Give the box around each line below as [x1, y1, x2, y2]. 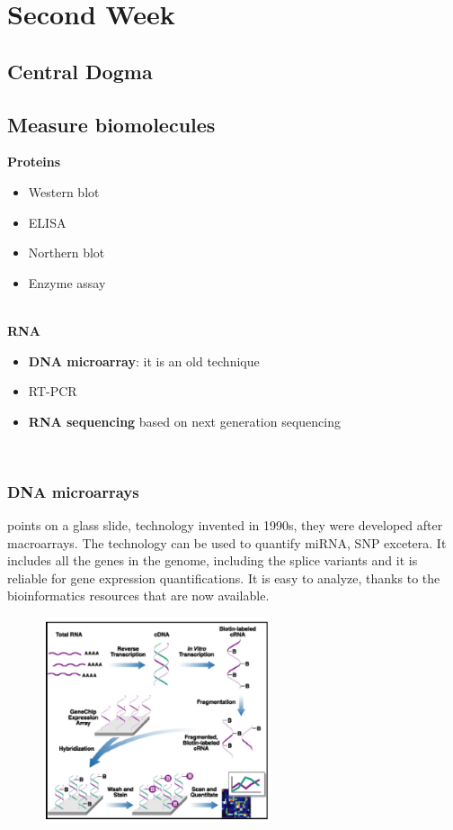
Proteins [7, 152, 61, 171]
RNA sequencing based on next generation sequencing [28, 411, 341, 430]
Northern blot [28, 243, 105, 262]
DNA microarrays [7, 480, 139, 502]
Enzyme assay [28, 273, 106, 292]
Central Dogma [7, 57, 153, 85]
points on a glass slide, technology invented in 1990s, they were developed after [7, 516, 443, 535]
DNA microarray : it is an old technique [28, 351, 260, 370]
